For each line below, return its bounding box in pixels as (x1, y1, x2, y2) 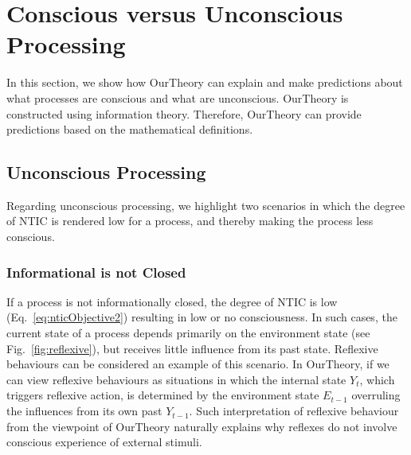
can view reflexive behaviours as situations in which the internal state (6, 371, 346, 387)
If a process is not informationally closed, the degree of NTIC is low (6, 293, 338, 309)
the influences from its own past (6, 402, 162, 419)
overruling (351, 387, 401, 403)
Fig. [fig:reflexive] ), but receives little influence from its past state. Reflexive (6, 340, 378, 356)
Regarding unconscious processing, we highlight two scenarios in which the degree (6, 196, 405, 213)
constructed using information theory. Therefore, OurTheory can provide (6, 105, 362, 122)
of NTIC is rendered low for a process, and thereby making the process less (6, 212, 374, 229)
